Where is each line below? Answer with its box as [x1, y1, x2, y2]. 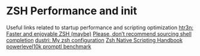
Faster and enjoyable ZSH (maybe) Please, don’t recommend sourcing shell [6, 30, 192, 37]
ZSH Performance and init [6, 4, 137, 18]
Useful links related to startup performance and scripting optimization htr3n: [6, 24, 194, 31]
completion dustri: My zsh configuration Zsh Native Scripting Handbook [6, 36, 183, 43]
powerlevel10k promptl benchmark [6, 43, 91, 50]
